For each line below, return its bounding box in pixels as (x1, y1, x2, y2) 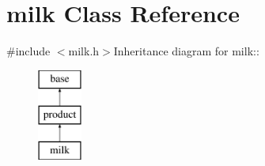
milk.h (68, 43, 100, 59)
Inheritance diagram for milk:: (113, 43, 259, 59)
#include (6, 43, 51, 59)
